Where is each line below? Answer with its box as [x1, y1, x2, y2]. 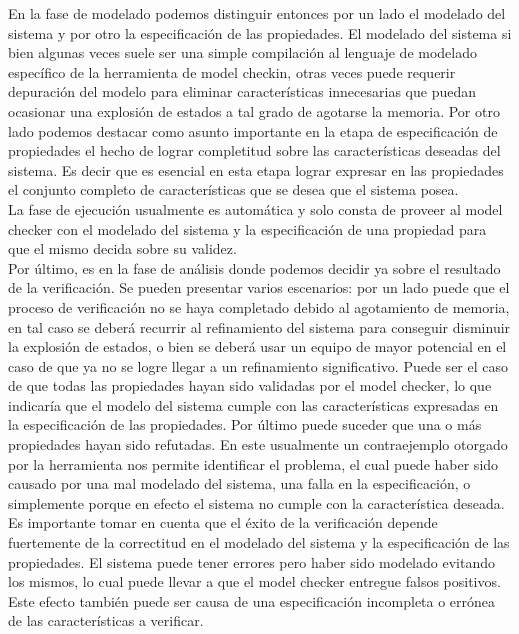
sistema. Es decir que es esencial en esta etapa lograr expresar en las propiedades [8, 159, 504, 180]
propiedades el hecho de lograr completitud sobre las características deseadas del [8, 140, 501, 161]
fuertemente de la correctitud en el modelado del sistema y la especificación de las [8, 532, 510, 553]
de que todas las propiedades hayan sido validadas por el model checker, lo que [8, 375, 492, 396]
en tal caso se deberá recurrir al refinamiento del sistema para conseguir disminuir [8, 316, 511, 337]
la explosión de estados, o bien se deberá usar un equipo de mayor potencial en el [8, 336, 507, 357]
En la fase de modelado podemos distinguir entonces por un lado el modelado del [8, 3, 506, 23]
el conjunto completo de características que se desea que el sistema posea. [8, 179, 459, 200]
